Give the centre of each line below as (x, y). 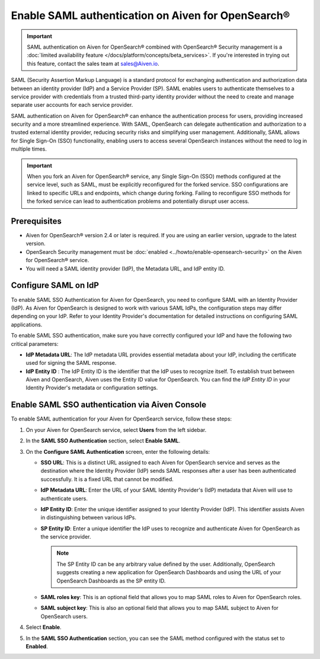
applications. (27, 324)
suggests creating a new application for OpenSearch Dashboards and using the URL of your (169, 572)
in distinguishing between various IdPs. (88, 518)
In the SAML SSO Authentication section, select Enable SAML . (103, 441)
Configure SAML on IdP (55, 286)
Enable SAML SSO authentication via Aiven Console (109, 405)
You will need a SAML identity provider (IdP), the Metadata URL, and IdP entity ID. (125, 268)
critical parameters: (35, 343)
